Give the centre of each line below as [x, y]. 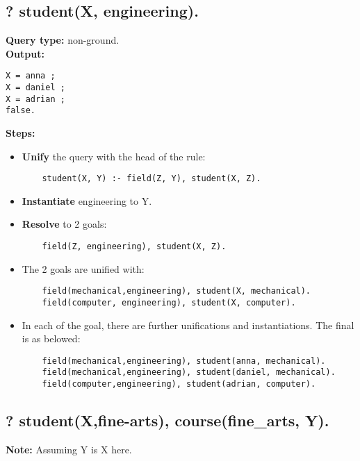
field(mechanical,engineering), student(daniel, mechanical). [189, 372]
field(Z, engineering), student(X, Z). [134, 247]
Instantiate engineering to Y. [87, 200]
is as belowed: [51, 338]
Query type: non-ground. [63, 40]
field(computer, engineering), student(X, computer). [169, 302]
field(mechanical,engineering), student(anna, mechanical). [184, 361]
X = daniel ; [35, 88]
